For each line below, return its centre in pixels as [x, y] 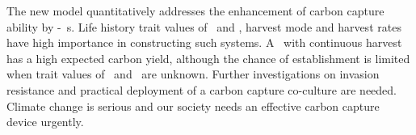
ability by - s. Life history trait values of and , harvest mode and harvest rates [204, 26]
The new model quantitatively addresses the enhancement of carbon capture [195, 11]
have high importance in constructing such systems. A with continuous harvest [204, 42]
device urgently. [45, 122]
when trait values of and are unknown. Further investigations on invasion [193, 74]
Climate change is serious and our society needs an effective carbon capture [193, 105]
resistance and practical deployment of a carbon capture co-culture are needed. [202, 89]
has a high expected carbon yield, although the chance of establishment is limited [208, 58]
